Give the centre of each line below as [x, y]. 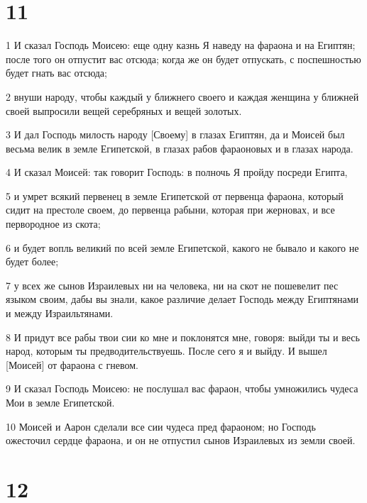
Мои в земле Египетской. [60, 402]
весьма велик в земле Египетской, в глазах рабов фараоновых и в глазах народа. [180, 148]
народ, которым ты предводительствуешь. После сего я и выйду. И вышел [166, 351]
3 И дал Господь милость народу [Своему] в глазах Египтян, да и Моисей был [175, 134]
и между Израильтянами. [60, 313]
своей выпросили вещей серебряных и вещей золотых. [124, 110]
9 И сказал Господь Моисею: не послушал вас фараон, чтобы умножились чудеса [182, 388]
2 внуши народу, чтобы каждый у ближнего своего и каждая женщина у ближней [182, 96]
